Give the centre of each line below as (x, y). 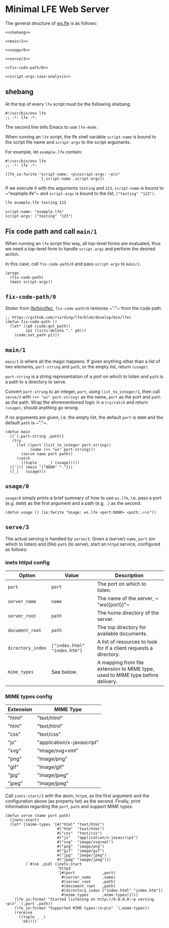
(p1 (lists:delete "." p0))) (56, 331)
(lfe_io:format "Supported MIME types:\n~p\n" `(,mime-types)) (82, 908)
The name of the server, (126, 598)
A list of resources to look (127, 642)
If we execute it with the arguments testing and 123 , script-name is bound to (84, 188)
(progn (12, 273)
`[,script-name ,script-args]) (72, 179)
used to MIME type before (128, 675)
